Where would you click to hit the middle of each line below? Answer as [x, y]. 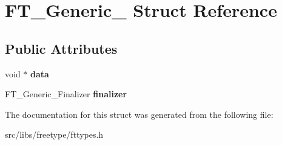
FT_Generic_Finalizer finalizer [66, 94]
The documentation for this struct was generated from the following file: [139, 114]
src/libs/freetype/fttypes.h [54, 134]
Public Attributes [61, 48]
